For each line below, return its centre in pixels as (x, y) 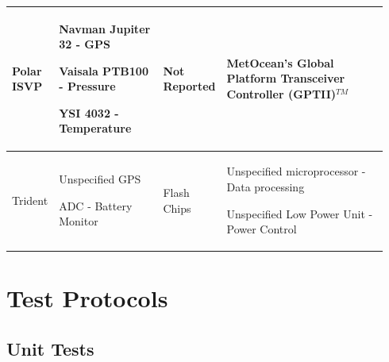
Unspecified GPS (100, 179)
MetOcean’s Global (280, 62)
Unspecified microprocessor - (296, 171)
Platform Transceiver (286, 78)
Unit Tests (50, 348)
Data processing (266, 186)
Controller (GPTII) (281, 94)
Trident (30, 200)
